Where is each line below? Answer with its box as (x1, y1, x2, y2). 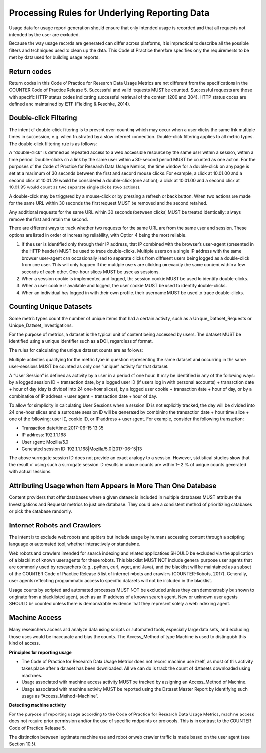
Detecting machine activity (9, 702, 66, 708)
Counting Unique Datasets (9, 302, 92, 311)
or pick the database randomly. (9, 508, 72, 514)
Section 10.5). (9, 741, 37, 747)
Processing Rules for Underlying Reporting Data (9, 7, 210, 18)
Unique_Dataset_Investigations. (9, 322, 73, 328)
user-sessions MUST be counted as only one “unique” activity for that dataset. (9, 363, 169, 369)
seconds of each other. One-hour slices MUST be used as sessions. (21, 269, 160, 275)
